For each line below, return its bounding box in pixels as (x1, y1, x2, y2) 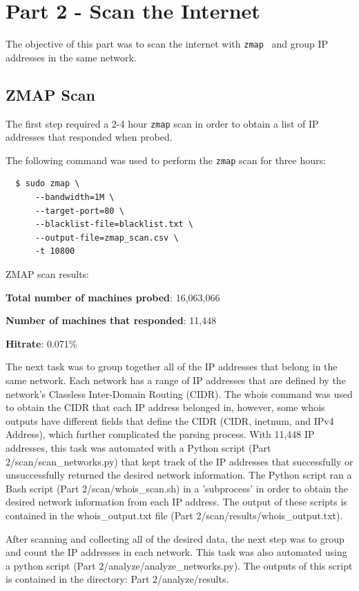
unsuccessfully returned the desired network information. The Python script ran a (6, 468, 352, 482)
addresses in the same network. (6, 50, 137, 64)
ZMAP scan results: (6, 267, 90, 281)
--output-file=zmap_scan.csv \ (35, 232, 179, 243)
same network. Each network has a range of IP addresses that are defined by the (6, 373, 346, 388)
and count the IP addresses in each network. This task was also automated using (6, 545, 347, 559)
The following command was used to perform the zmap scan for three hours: (6, 152, 326, 167)
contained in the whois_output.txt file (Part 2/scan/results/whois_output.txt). (6, 508, 343, 522)
